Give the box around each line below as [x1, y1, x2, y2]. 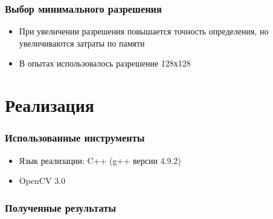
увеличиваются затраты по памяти [19, 36, 145, 49]
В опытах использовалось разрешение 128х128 [19, 57, 191, 70]
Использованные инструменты [5, 130, 145, 145]
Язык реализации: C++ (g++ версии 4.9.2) [19, 154, 181, 166]
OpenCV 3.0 [19, 174, 66, 187]
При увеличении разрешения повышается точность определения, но [19, 25, 269, 38]
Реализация [5, 93, 94, 117]
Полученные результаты [5, 200, 117, 215]
